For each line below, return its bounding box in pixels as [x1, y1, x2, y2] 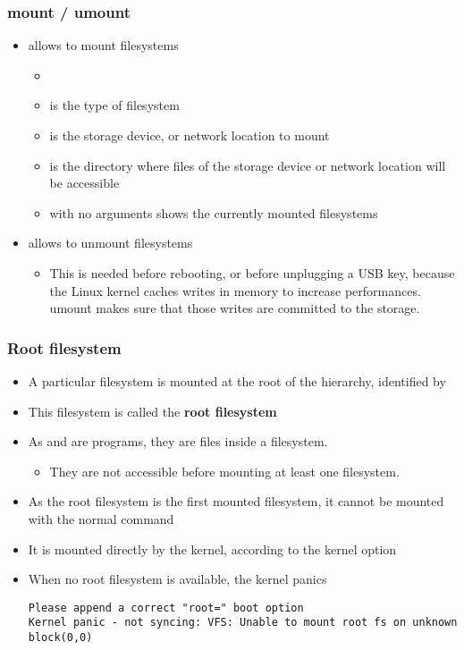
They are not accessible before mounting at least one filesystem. [49, 461, 400, 480]
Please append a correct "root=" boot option [28, 601, 304, 614]
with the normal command [28, 509, 174, 528]
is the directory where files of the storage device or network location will [49, 156, 446, 174]
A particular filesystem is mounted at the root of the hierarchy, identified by [28, 371, 446, 390]
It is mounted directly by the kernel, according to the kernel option [28, 539, 397, 558]
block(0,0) [28, 631, 93, 645]
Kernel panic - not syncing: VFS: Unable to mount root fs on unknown [28, 616, 458, 629]
